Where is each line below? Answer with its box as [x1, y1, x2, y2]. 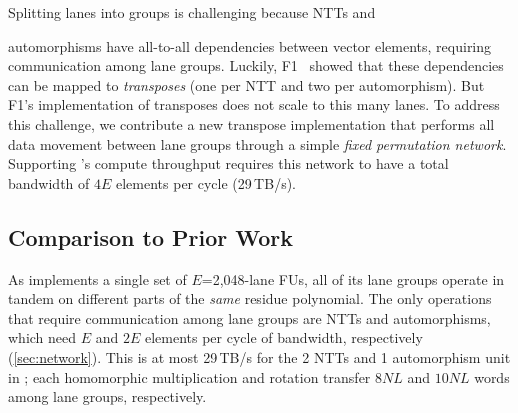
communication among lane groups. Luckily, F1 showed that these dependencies [8, 55, 504, 76]
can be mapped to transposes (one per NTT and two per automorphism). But [8, 74, 485, 95]
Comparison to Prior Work [8, 221, 293, 252]
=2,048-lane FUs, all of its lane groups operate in [201, 268, 505, 289]
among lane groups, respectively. [8, 386, 207, 407]
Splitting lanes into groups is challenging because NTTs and [8, 2, 376, 22]
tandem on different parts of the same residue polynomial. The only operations [8, 288, 492, 309]
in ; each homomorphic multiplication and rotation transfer [8, 366, 371, 387]
